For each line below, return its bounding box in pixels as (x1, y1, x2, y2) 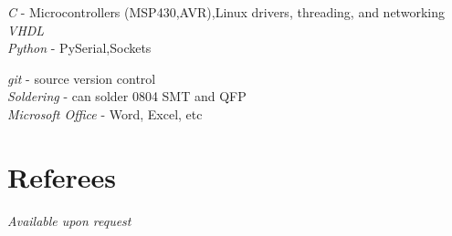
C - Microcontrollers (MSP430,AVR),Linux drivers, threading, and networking (7, 3, 445, 21)
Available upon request (7, 210, 131, 230)
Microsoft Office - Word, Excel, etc (7, 104, 203, 123)
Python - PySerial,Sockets (7, 38, 152, 57)
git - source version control (7, 68, 156, 87)
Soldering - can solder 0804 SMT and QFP (7, 87, 247, 106)
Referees (7, 158, 117, 195)
